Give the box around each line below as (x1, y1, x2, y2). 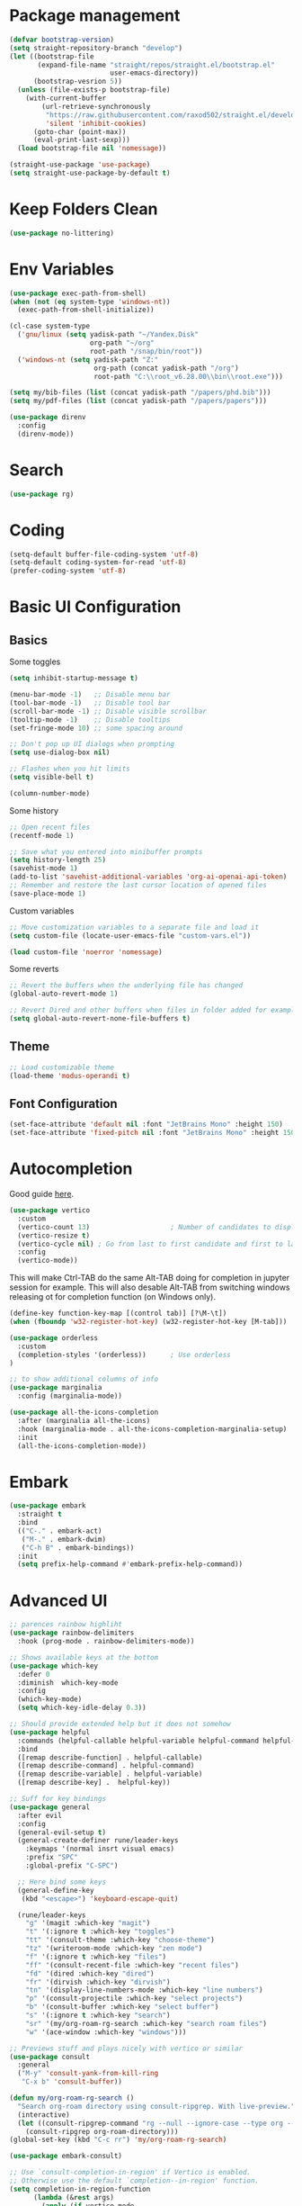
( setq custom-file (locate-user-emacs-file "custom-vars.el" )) (9, 931, 252, 941)
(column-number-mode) (9, 788, 91, 797)
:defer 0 (17, 1670, 50, 1679)
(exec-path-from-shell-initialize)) (17, 305, 155, 315)
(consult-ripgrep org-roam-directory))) (25, 2127, 179, 2136)
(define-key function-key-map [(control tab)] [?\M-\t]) (9, 1309, 227, 1319)
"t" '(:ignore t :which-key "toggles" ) (25, 1927, 175, 1936)
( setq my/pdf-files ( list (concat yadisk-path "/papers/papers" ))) (9, 397, 268, 406)
